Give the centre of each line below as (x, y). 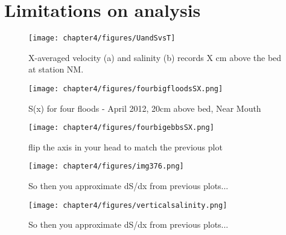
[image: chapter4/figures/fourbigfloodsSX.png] (126, 89)
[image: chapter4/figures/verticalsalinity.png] (128, 205)
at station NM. (56, 69)
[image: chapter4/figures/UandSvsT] (102, 38)
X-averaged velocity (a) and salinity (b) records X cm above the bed (155, 57)
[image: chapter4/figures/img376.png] (106, 166)
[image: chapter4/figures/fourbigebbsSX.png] (121, 128)
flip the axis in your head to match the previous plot (126, 146)
